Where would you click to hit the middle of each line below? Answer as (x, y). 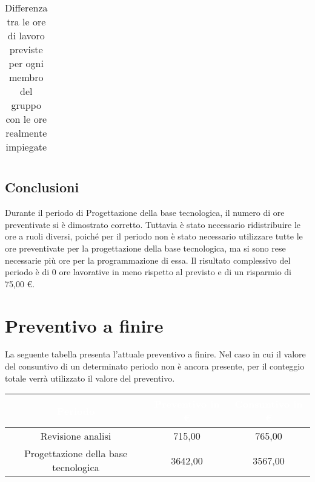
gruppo (26, 105)
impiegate (26, 147)
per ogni (26, 63)
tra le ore (26, 21)
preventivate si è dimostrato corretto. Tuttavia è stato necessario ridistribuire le (153, 224)
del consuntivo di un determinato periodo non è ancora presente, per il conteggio (155, 366)
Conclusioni (42, 187)
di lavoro (26, 35)
